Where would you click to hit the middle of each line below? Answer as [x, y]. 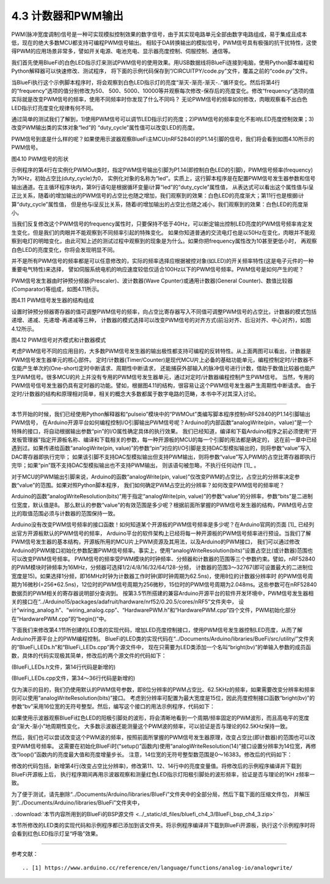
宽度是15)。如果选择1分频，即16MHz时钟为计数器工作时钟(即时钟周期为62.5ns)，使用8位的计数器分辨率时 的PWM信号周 [162, 576]
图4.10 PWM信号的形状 [40, 158]
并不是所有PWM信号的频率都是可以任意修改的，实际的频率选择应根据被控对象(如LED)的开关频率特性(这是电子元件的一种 [163, 260]
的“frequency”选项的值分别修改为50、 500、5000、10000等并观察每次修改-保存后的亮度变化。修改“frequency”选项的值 [163, 90]
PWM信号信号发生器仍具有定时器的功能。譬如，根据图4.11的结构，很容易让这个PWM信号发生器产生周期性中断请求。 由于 [164, 385]
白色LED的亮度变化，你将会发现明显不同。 [65, 249]
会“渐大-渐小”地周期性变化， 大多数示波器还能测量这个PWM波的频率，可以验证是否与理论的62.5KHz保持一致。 [151, 726]
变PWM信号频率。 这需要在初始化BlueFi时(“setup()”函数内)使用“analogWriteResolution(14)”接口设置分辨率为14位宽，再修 [164, 746]
